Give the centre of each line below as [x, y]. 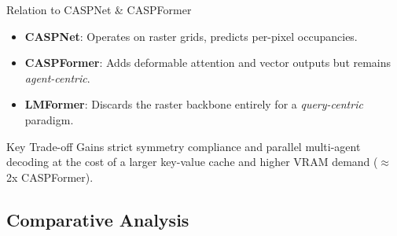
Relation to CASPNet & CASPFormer [99, 9]
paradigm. [49, 119]
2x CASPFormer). [50, 177]
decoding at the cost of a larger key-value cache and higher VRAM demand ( [192, 162]
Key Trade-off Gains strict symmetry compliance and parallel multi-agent [184, 146]
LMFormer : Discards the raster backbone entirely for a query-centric [194, 104]
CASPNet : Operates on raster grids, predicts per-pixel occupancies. [191, 36]
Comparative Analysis [98, 219]
